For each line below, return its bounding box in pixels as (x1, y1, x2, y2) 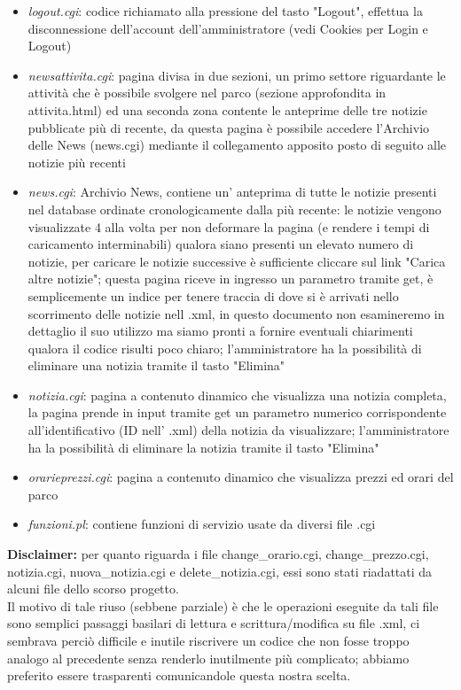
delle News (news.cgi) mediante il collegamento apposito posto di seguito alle (27, 136, 447, 154)
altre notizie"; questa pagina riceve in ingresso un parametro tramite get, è (27, 269, 434, 288)
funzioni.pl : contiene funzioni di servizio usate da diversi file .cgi (27, 515, 376, 533)
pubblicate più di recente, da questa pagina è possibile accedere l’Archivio (27, 118, 430, 136)
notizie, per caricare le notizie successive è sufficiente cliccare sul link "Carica (27, 252, 446, 270)
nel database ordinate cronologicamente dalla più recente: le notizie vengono (27, 199, 441, 218)
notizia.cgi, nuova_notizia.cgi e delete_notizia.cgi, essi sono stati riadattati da (7, 562, 433, 580)
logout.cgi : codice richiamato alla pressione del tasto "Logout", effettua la (27, 2, 423, 19)
